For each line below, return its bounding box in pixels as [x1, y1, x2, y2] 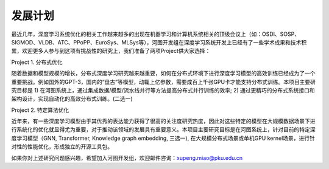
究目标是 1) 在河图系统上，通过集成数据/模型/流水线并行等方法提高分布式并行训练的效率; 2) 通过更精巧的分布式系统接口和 [11, 86, 315, 94]
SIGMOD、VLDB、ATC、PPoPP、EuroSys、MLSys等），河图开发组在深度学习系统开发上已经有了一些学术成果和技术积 [11, 38, 307, 46]
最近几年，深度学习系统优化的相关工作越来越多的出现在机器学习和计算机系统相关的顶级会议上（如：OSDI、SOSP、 [11, 30, 300, 38]
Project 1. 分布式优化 [11, 58, 63, 66]
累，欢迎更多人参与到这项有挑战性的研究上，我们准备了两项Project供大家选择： [11, 47, 211, 55]
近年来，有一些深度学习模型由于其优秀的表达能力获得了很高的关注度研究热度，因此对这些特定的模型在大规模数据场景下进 [11, 117, 316, 125]
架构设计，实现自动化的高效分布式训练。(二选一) [11, 95, 133, 103]
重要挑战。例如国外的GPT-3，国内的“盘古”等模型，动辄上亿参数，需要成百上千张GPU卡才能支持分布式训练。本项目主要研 [11, 78, 316, 85]
